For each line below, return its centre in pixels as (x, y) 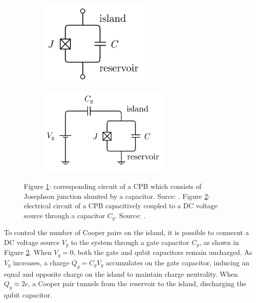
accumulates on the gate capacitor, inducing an (178, 262)
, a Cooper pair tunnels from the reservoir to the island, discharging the (137, 283)
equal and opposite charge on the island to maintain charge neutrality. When (121, 273)
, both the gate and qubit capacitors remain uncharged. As (163, 252)
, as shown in (219, 242)
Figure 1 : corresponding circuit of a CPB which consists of (113, 186)
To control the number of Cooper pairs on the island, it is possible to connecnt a (127, 232)
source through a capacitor (64, 215)
